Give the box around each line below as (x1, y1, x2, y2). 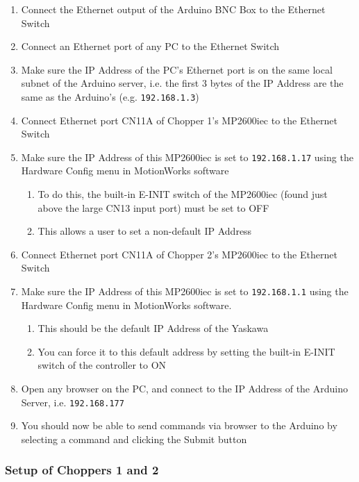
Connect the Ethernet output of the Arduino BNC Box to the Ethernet (21, 2, 326, 16)
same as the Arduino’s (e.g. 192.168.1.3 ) (21, 89, 199, 103)
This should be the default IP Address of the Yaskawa (37, 321, 269, 335)
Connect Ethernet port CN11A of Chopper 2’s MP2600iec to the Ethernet (21, 247, 337, 261)
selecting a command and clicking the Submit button (21, 431, 247, 446)
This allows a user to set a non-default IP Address (37, 224, 252, 238)
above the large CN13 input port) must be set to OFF (37, 200, 269, 215)
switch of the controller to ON (37, 358, 167, 372)
